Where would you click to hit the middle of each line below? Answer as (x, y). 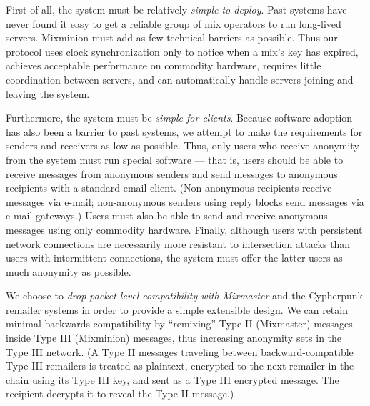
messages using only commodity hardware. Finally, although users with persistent (184, 229)
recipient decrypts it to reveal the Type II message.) (120, 393)
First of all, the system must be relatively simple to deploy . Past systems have (176, 9)
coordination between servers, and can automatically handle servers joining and (180, 79)
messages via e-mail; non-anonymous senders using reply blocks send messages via (185, 201)
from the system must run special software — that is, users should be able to (175, 159)
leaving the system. (48, 93)
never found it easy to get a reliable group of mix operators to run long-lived (174, 23)
